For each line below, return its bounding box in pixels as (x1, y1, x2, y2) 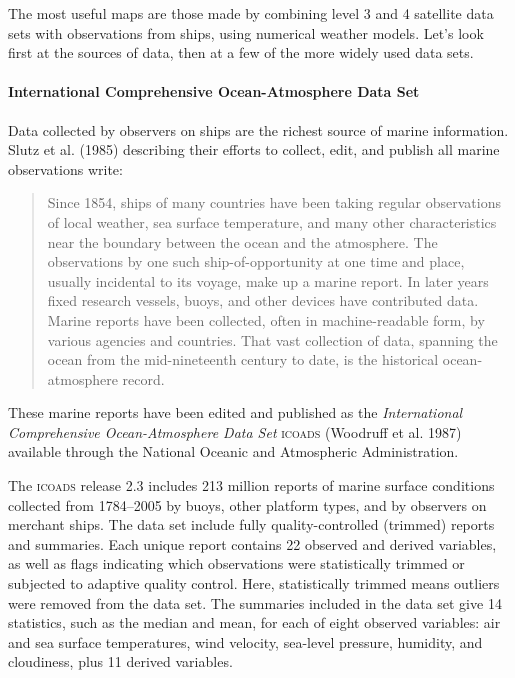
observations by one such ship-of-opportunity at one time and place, (47, 251, 465, 272)
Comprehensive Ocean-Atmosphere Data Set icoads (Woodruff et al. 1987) (8, 421, 462, 442)
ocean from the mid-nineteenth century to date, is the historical (47, 349, 439, 370)
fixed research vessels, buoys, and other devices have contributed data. (47, 290, 479, 311)
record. (122, 368, 165, 389)
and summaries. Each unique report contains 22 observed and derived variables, (8, 533, 497, 554)
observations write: (8, 158, 123, 179)
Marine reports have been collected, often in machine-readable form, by (47, 309, 485, 330)
